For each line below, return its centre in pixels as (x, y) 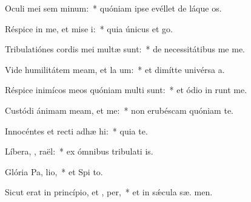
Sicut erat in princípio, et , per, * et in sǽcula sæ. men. (109, 192)
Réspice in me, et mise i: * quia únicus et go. (89, 28)
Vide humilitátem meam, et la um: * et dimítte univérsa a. (115, 69)
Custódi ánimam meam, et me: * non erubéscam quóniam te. (119, 110)
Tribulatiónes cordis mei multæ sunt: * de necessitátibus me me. (125, 49)
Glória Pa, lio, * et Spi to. (54, 171)
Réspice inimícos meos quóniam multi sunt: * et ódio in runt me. (126, 90)
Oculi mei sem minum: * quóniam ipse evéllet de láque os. (113, 8)
